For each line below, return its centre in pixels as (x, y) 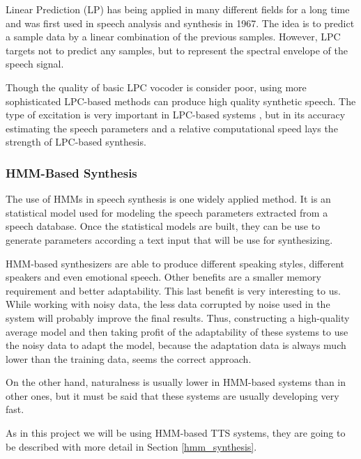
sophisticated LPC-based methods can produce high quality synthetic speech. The (181, 101)
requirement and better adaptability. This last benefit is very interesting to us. (173, 290)
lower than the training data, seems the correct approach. (129, 358)
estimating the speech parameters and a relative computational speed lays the (172, 128)
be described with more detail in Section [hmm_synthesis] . (131, 446)
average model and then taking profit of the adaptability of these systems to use (177, 331)
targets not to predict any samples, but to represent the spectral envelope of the (177, 50)
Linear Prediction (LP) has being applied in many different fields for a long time (178, 9)
